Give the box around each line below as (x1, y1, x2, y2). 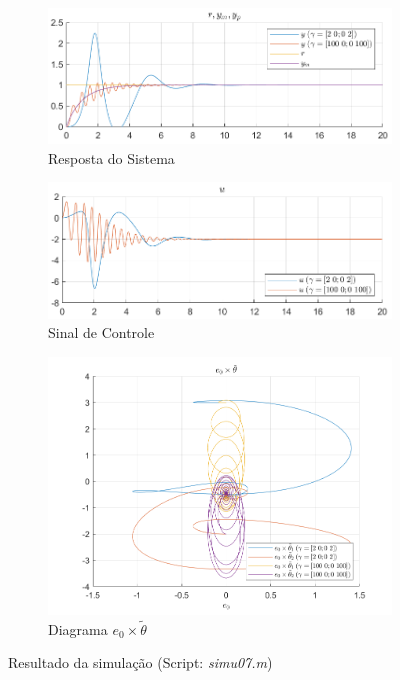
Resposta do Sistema (48, 147, 175, 168)
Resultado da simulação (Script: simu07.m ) (8, 652, 273, 673)
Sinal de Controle (48, 322, 155, 343)
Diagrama (48, 618, 108, 639)
